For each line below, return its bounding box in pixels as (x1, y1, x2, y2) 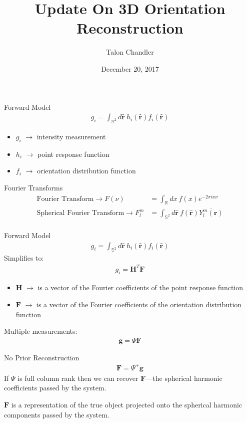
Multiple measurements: (4, 326, 77, 336)
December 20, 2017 (101, 63, 159, 74)
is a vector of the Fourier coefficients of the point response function (37, 282, 243, 293)
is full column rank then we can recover (17, 372, 138, 383)
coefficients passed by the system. (4, 382, 106, 393)
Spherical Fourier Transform (36, 209, 124, 217)
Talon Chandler (106, 47, 154, 57)
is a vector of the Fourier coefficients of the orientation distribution (36, 299, 242, 309)
